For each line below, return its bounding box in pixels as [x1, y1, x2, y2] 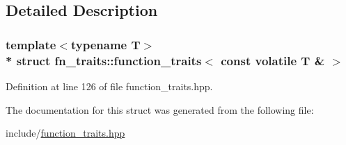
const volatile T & [221, 51, 325, 69]
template [6, 35, 56, 53]
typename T [70, 35, 141, 53]
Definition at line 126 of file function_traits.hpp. [6, 78, 213, 93]
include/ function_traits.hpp [6, 126, 125, 140]
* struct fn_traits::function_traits [6, 51, 202, 69]
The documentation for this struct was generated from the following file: [6, 102, 314, 117]
